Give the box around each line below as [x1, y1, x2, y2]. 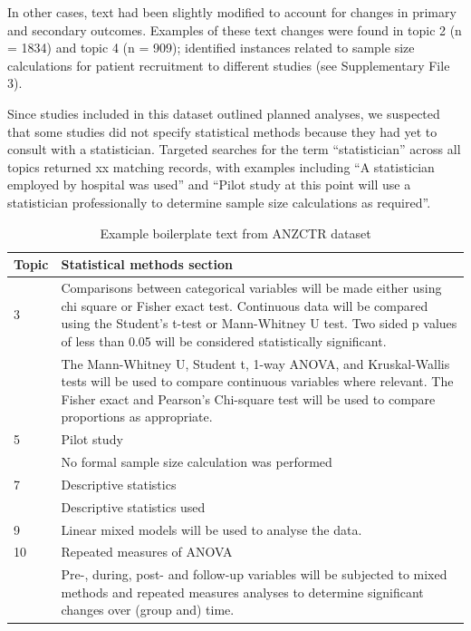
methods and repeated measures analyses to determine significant [61, 582, 424, 601]
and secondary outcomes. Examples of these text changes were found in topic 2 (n [7, 20, 462, 39]
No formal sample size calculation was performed [61, 452, 332, 471]
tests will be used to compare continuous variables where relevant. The [61, 372, 454, 391]
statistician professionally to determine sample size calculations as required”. [7, 192, 431, 211]
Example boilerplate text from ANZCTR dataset [100, 223, 371, 242]
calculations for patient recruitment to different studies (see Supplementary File [7, 55, 450, 74]
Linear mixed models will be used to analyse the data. [61, 519, 362, 539]
